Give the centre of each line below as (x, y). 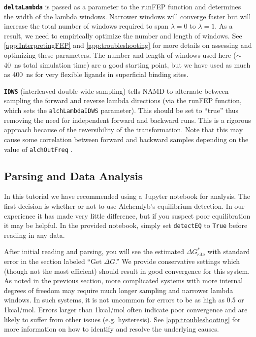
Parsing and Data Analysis (73, 175)
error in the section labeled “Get (53, 261)
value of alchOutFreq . (38, 149)
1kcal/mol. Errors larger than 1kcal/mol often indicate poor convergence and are (126, 309)
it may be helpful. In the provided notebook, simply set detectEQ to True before (126, 225)
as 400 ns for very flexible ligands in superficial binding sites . (96, 74)
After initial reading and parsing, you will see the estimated (94, 251)
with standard (229, 251)
